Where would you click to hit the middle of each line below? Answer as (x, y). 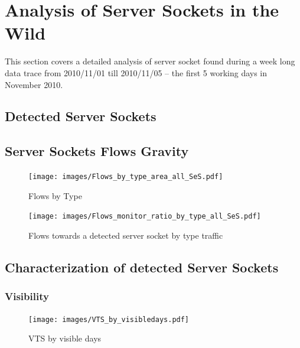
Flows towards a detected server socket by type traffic (126, 235)
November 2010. (34, 84)
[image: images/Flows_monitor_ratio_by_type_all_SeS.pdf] (145, 217)
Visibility (27, 296)
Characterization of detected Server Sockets (142, 267)
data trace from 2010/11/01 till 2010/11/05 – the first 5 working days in (136, 72)
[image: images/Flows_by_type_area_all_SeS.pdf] (126, 177)
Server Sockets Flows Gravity (97, 151)
